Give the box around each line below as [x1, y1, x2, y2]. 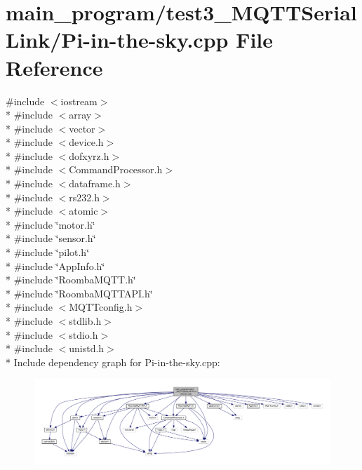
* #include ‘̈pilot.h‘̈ [6, 245, 90, 260]
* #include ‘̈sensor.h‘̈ [6, 231, 96, 246]
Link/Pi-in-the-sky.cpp [6, 25, 229, 54]
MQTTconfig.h [69, 300, 133, 314]
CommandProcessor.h [69, 162, 163, 177]
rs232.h [69, 189, 100, 204]
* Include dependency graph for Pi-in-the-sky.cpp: [6, 354, 220, 369]
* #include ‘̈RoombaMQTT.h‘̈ [6, 272, 136, 287]
